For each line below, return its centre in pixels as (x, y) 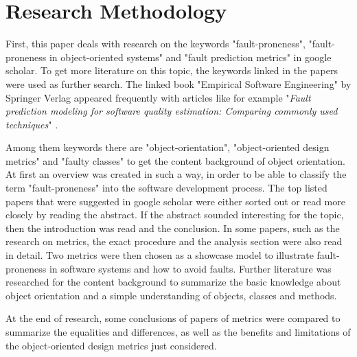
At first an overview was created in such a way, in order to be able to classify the (176, 174)
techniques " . (32, 124)
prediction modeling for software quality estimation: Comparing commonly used (172, 111)
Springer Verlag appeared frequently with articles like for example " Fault (158, 97)
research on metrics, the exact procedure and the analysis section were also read (174, 241)
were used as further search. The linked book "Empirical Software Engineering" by (178, 83)
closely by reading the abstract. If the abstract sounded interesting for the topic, (175, 215)
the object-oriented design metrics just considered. (111, 345)
